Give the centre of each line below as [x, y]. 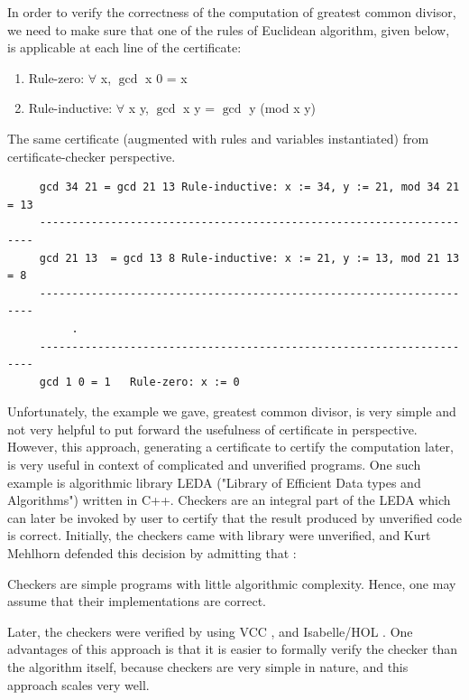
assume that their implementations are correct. [137, 601]
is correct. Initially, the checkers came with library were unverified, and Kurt [219, 535]
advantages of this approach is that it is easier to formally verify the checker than [233, 649]
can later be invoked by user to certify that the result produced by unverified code [235, 517]
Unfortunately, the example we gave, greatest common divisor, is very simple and [232, 411]
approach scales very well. [78, 684]
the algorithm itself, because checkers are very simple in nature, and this [208, 667]
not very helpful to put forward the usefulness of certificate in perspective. [212, 429]
